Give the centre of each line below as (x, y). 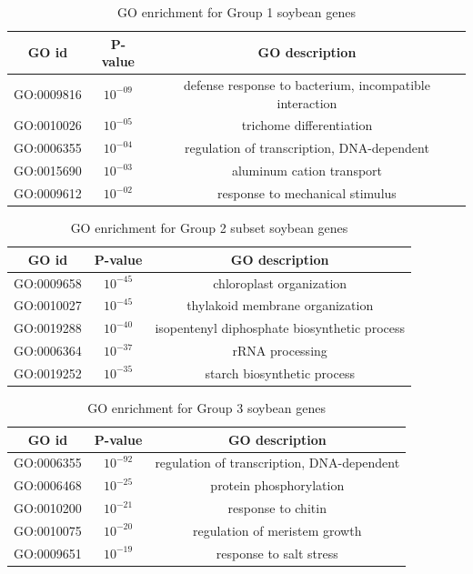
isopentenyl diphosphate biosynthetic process (280, 328)
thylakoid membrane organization (280, 305)
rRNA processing (280, 351)
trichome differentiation (307, 125)
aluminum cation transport (307, 171)
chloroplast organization (280, 282)
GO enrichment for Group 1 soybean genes (236, 12)
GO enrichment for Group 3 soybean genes (206, 408)
